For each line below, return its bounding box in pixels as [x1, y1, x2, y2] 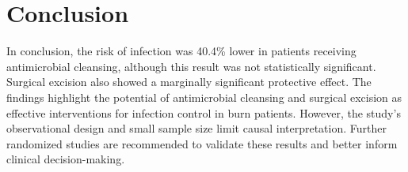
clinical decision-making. [6, 151, 125, 167]
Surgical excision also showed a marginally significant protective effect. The [6, 73, 372, 90]
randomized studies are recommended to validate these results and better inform [6, 135, 398, 151]
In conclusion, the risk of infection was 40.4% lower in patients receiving [6, 43, 357, 59]
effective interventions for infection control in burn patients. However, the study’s [6, 104, 401, 121]
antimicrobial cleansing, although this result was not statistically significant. [6, 58, 376, 74]
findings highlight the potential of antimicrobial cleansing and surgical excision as [6, 88, 402, 105]
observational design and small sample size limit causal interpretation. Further [6, 120, 387, 136]
